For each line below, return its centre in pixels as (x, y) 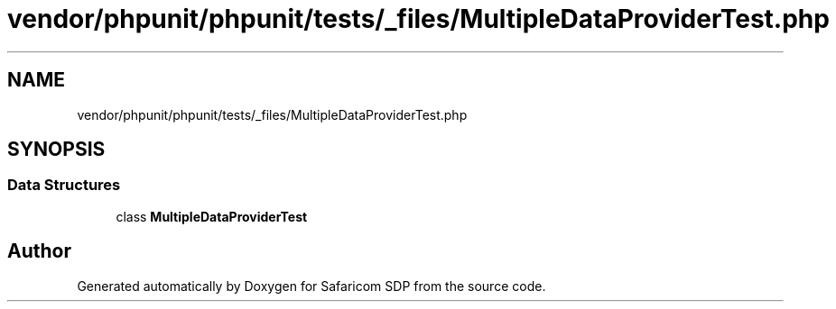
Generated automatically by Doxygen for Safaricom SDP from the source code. (311, 286)
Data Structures (64, 185)
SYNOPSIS (56, 150)
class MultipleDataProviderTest (212, 216)
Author (39, 251)
